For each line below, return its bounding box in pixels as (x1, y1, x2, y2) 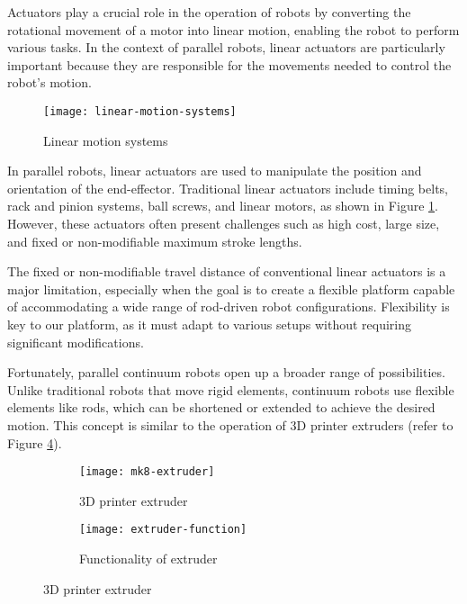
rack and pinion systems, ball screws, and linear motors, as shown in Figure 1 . (7, 196, 438, 215)
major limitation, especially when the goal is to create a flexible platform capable (7, 279, 455, 298)
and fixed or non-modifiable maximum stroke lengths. (7, 231, 302, 250)
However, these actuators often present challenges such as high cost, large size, (7, 214, 440, 232)
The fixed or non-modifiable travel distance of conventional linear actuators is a (7, 262, 446, 281)
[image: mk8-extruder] (79, 465, 215, 479)
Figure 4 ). (7, 433, 62, 452)
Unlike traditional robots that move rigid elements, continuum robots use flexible (7, 380, 454, 399)
